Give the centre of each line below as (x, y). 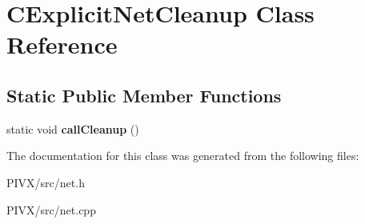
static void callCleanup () (73, 128)
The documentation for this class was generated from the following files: (183, 156)
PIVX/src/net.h (46, 182)
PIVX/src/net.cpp (51, 209)
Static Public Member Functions (144, 95)
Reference (62, 44)
